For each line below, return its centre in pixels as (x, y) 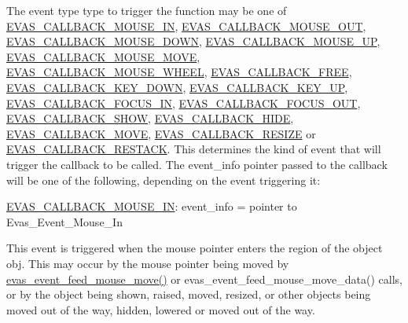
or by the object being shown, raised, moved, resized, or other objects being (189, 294)
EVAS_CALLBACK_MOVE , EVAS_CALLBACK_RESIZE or (161, 133)
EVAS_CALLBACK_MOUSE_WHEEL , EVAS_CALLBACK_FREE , (179, 72)
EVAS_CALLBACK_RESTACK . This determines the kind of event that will (194, 149)
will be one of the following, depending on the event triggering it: (164, 180)
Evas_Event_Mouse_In (64, 221)
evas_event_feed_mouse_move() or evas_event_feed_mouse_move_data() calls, (204, 279)
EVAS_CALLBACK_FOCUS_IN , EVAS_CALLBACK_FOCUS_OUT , (184, 103)
